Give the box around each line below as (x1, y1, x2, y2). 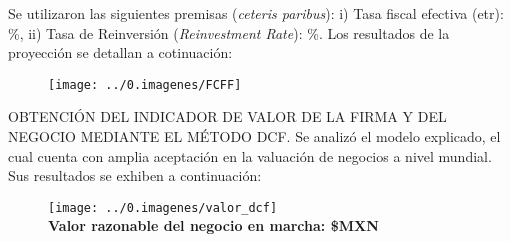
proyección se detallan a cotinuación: (8, 42, 233, 63)
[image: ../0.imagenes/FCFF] (48, 77, 242, 92)
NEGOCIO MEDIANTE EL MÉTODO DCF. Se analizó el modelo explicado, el (8, 126, 501, 147)
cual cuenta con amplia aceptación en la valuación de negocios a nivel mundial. (8, 145, 492, 166)
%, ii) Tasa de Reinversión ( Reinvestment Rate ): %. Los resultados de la (8, 22, 450, 43)
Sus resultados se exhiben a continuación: (8, 165, 262, 186)
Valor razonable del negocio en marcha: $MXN (48, 215, 379, 236)
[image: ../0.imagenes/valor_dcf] (48, 200, 278, 215)
